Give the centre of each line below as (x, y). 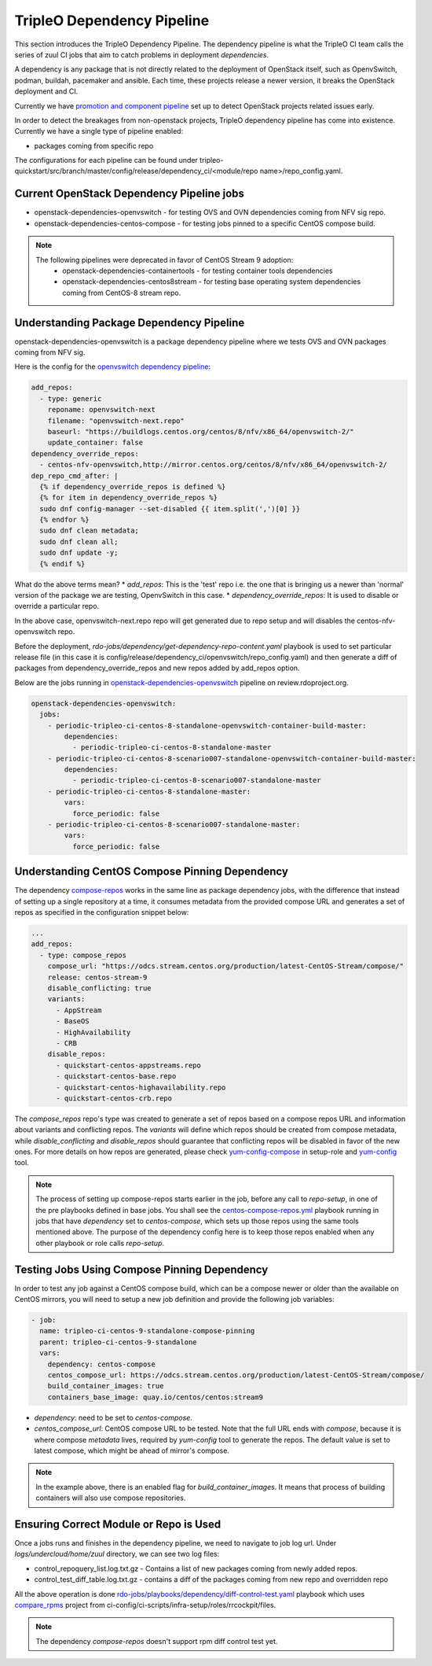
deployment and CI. (46, 91)
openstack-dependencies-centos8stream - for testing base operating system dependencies (212, 282)
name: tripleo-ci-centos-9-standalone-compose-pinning (147, 1331)
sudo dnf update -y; (79, 553)
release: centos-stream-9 (97, 977)
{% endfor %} (64, 520)
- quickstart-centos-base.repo (116, 1076)
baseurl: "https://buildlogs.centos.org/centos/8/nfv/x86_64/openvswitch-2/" (201, 431)
